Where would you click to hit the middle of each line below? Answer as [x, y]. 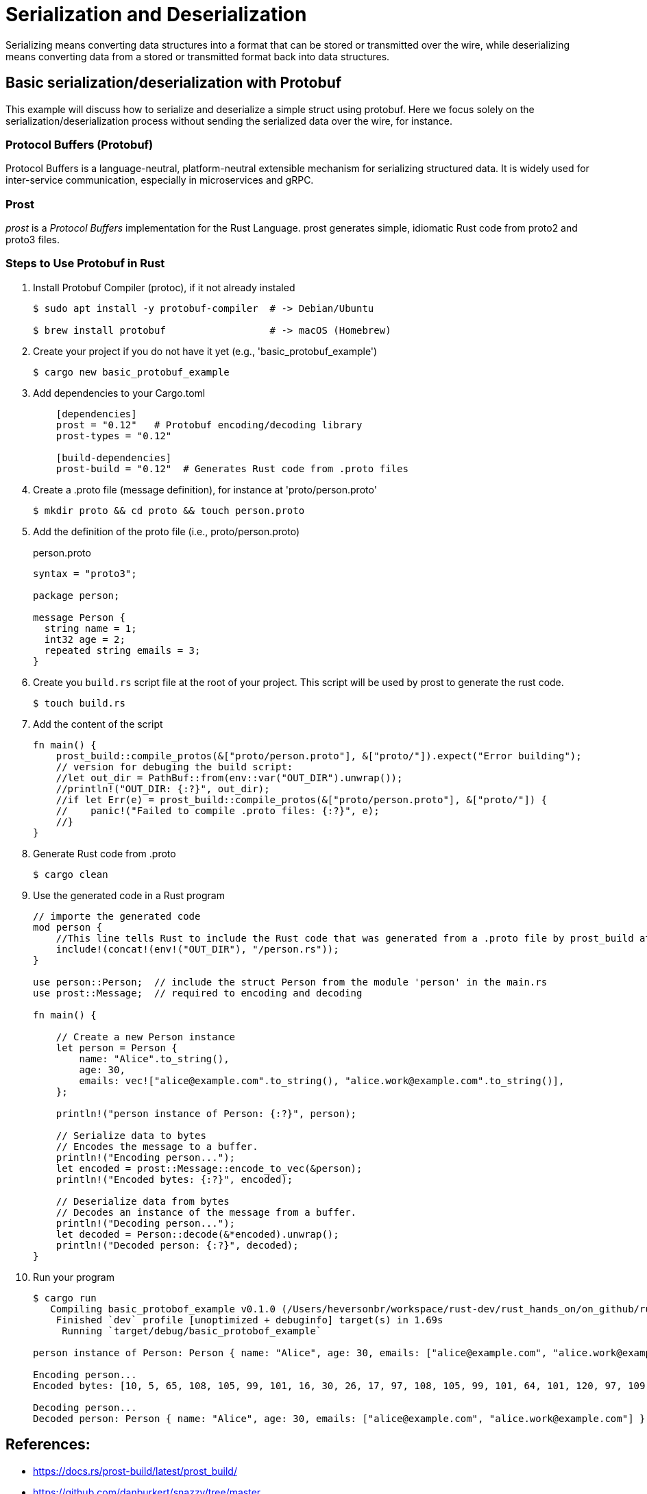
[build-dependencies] [114, 457]
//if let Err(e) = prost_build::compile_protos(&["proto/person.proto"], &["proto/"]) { [302, 799]
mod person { [68, 927]
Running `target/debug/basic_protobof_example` [192, 1331]
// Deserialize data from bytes [143, 1201]
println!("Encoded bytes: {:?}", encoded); [174, 1179]
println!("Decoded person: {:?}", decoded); [177, 1245]
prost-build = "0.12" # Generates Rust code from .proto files [232, 468]
